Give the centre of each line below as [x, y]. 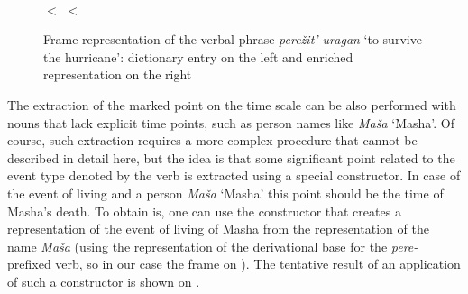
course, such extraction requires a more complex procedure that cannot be [212, 140]
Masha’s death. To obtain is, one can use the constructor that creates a [204, 211]
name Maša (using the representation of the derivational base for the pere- [213, 246]
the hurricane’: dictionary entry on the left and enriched [198, 56]
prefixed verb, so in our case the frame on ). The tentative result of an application [234, 264]
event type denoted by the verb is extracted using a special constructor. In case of [234, 175]
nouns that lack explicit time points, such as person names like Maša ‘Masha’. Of [231, 122]
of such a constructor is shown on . [104, 281]
